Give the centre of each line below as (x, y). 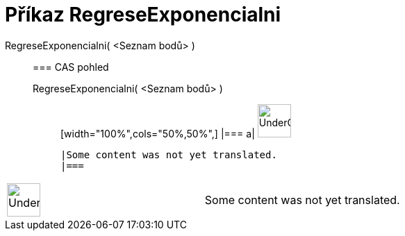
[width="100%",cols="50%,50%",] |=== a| (158, 133)
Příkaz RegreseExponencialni (143, 15)
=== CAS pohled (71, 67)
